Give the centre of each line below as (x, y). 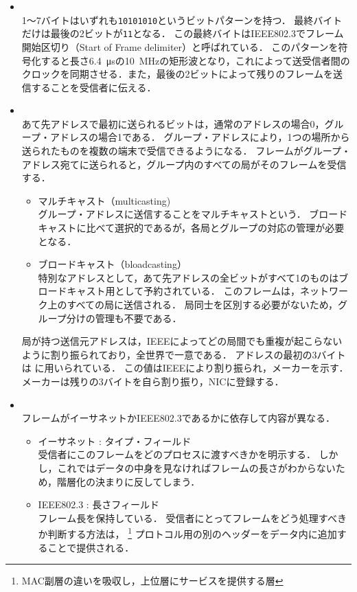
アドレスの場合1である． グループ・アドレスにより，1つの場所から (200, 137)
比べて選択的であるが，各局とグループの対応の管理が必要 (215, 228)
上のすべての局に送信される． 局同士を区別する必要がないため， (193, 304)
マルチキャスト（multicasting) (104, 200)
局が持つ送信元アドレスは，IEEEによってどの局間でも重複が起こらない (182, 341)
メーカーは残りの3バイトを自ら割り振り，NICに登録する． (153, 381)
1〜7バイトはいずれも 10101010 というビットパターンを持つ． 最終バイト (182, 20)
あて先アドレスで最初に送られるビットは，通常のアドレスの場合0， (173, 123)
